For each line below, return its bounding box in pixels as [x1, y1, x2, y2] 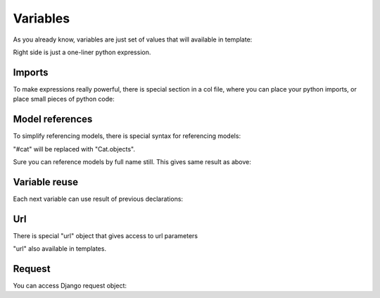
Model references [13, 113, 93, 125]
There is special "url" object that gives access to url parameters [13, 231, 198, 240]
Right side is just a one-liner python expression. [13, 48, 151, 56]
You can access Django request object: [13, 282, 127, 290]
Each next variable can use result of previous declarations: [13, 194, 183, 203]
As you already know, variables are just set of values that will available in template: [13, 35, 253, 44]
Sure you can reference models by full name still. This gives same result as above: [13, 157, 251, 166]
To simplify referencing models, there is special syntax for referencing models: [13, 132, 241, 140]
